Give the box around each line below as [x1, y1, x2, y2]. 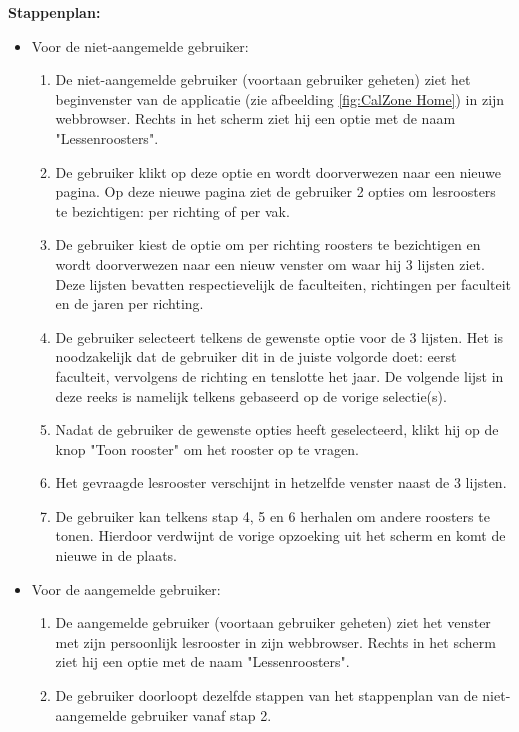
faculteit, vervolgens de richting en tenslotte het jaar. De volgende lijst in [55, 365, 504, 386]
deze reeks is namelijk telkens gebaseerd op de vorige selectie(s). [55, 385, 447, 406]
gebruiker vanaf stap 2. [131, 704, 272, 725]
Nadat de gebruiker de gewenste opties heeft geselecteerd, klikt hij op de [55, 419, 499, 440]
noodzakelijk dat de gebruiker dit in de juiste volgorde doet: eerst [55, 346, 457, 367]
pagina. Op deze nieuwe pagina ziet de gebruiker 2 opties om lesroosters [55, 181, 496, 202]
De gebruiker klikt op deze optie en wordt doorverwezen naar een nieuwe [55, 161, 501, 182]
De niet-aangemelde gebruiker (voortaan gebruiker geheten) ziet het [55, 69, 471, 90]
